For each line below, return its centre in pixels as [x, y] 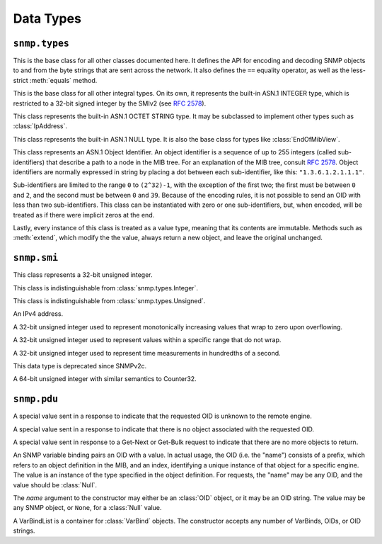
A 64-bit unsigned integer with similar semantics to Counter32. [105, 379]
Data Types [47, 18]
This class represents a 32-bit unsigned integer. [83, 275]
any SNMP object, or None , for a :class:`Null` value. [87, 508]
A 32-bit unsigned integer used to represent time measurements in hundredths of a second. [147, 353]
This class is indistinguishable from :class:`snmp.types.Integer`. [105, 288]
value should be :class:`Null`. [55, 484]
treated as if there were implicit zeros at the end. [84, 215]
